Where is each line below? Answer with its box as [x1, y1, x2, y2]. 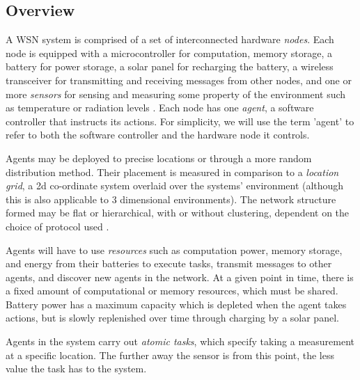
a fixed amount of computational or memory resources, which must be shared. [6, 283, 338, 298]
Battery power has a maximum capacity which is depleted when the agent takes [6, 296, 347, 311]
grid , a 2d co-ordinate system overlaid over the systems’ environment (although [6, 178, 344, 193]
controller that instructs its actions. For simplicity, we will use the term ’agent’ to [6, 113, 354, 128]
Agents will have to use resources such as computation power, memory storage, [6, 242, 343, 257]
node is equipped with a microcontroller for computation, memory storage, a [6, 45, 333, 60]
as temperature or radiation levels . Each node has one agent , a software [6, 100, 314, 115]
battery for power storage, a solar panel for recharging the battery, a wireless [6, 59, 334, 74]
